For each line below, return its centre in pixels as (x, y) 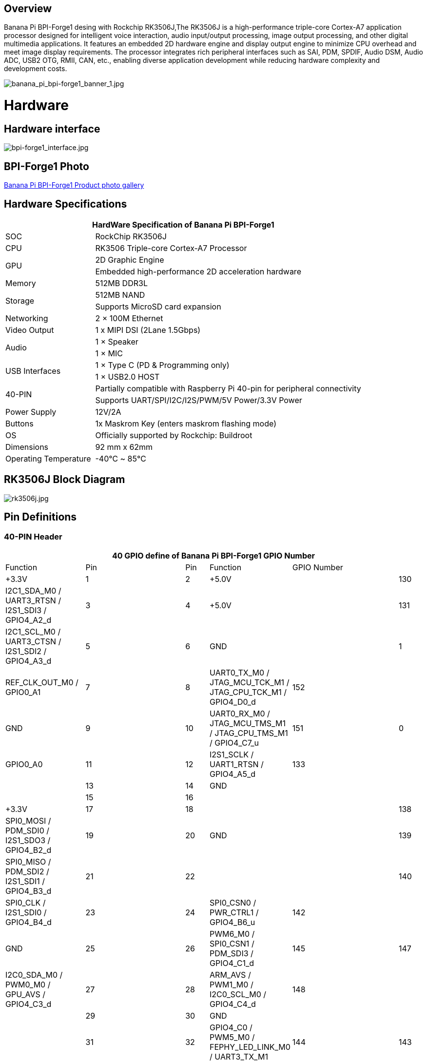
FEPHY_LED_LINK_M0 (250, 1047)
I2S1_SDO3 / (28, 841)
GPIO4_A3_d (29, 661)
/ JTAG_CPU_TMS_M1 (249, 733)
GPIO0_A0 (24, 764)
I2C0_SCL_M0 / (238, 995)
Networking (27, 319)
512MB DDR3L (121, 283)
